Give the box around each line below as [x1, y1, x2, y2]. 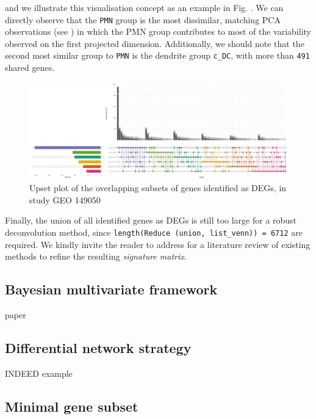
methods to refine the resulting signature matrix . [5, 250, 187, 263]
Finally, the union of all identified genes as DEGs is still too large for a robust [5, 214, 297, 227]
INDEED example [5, 366, 73, 379]
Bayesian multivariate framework [5, 280, 218, 299]
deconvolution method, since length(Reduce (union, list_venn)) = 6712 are [5, 226, 303, 239]
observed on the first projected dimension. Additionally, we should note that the [5, 37, 304, 49]
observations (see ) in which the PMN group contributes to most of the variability [5, 25, 312, 38]
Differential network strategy [5, 338, 192, 357]
